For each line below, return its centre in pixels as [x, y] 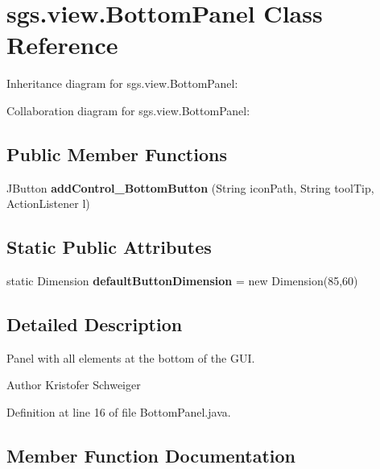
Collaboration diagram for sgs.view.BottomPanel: [128, 110]
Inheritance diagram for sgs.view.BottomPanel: [122, 83]
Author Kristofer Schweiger [74, 385]
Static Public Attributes [109, 247]
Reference [62, 45]
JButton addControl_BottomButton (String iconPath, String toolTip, [190, 187]
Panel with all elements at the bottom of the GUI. [131, 357]
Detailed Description [95, 324]
